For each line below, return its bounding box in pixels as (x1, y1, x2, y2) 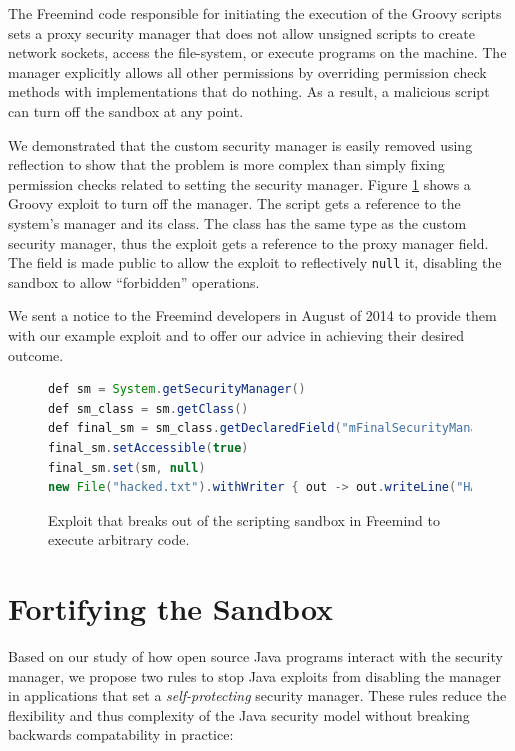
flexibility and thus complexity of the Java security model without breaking (8, 704, 470, 725)
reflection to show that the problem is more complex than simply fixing (8, 154, 445, 175)
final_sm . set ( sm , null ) (48, 460, 206, 475)
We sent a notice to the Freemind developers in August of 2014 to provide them (8, 305, 497, 326)
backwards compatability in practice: (8, 724, 234, 745)
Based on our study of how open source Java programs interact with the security (8, 646, 503, 667)
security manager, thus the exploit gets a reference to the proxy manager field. (8, 232, 489, 253)
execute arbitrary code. (48, 529, 190, 550)
